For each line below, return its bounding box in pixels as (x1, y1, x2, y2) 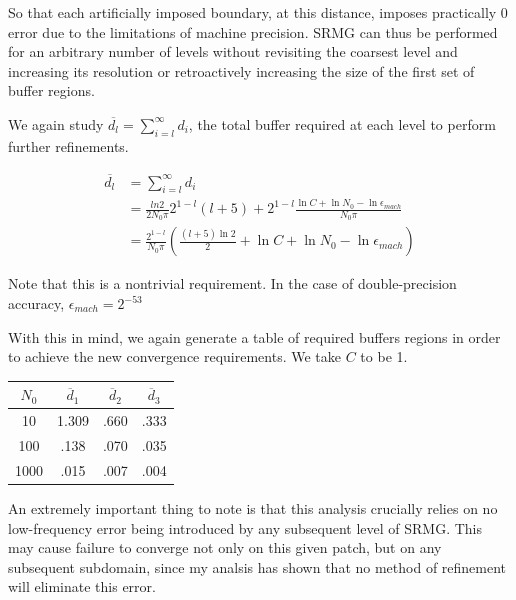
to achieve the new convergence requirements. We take (8, 346, 342, 367)
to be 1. (360, 346, 408, 367)
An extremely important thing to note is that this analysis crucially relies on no (8, 497, 498, 518)
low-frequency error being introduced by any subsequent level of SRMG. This (8, 517, 483, 538)
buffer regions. (8, 80, 95, 101)
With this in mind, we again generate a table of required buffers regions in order (8, 326, 501, 347)
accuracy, (8, 293, 65, 314)
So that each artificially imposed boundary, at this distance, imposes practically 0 (8, 2, 508, 22)
